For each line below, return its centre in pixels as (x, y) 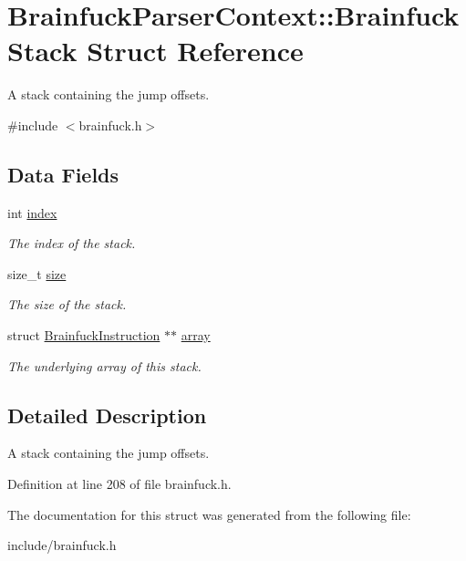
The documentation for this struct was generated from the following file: (209, 514)
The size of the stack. (67, 304)
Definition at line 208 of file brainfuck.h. (119, 484)
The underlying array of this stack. (104, 365)
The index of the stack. (72, 243)
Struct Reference (195, 51)
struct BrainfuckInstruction (84, 335)
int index (32, 212)
